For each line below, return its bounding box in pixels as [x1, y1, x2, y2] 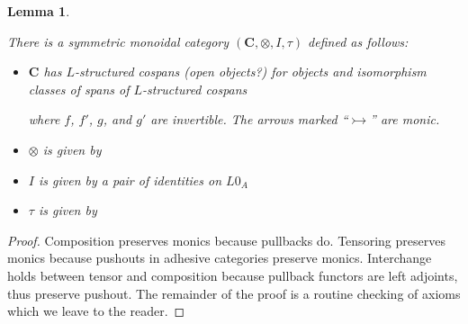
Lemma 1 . [7, 2, 70, 20]
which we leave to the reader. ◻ [7, 301, 185, 320]
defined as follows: [308, 31, 409, 50]
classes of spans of [28, 79, 130, 98]
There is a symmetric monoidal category [7, 31, 229, 50]
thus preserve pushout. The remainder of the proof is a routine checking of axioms [7, 283, 461, 302]
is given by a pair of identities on [38, 170, 222, 189]
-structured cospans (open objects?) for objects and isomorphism [75, 62, 427, 81]
